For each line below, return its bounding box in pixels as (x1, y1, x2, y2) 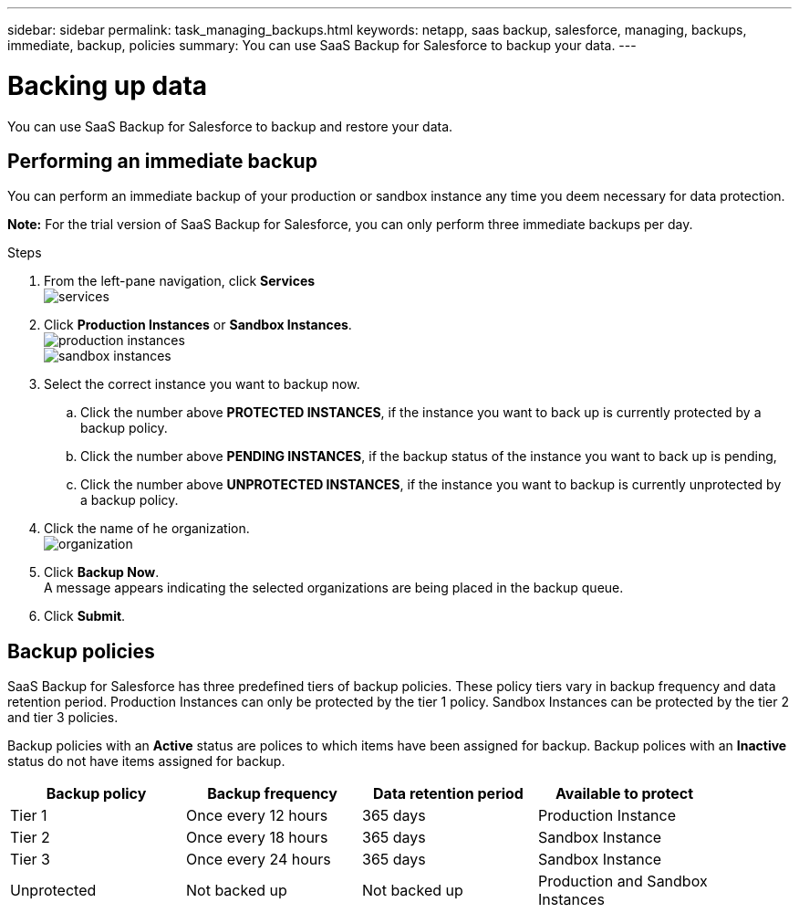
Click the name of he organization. (44, 520, 250, 537)
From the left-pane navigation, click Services (44, 273, 316, 289)
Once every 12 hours (186, 806, 328, 825)
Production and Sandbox (538, 872, 708, 891)
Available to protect (555, 784, 694, 803)
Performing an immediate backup (7, 149, 317, 173)
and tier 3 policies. (7, 709, 119, 726)
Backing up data (7, 69, 208, 101)
